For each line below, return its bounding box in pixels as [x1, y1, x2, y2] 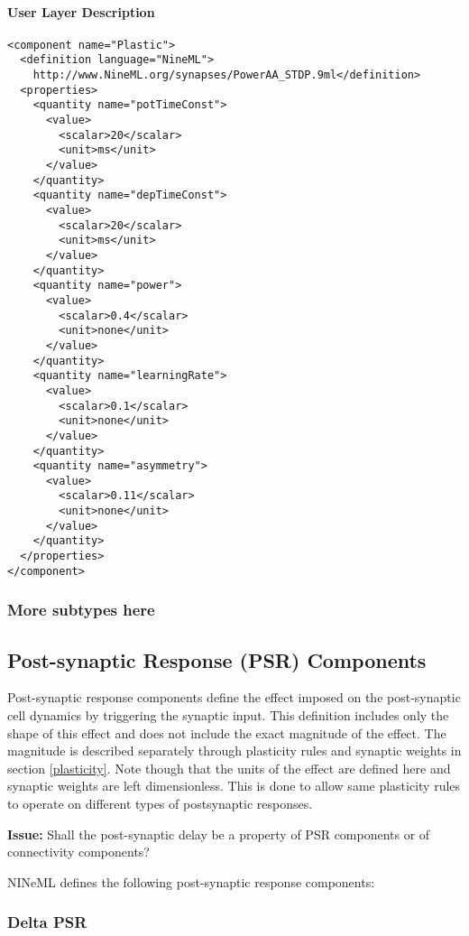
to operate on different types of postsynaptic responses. [7, 794, 313, 813]
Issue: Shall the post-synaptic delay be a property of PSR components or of [7, 824, 430, 843]
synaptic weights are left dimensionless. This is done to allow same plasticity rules [7, 776, 461, 795]
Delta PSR [7, 911, 87, 933]
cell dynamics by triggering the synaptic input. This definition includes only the [7, 706, 449, 725]
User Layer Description [7, 2, 155, 21]
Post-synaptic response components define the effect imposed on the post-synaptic [7, 688, 461, 707]
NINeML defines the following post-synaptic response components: [7, 872, 375, 891]
